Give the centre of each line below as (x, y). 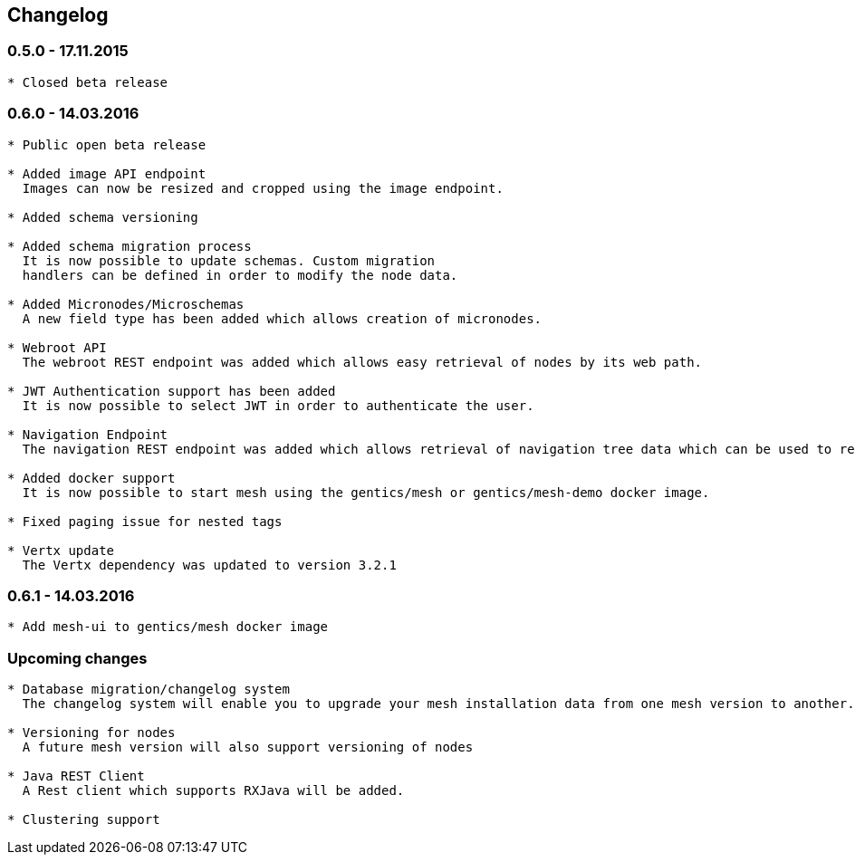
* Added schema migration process (130, 246)
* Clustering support (84, 820)
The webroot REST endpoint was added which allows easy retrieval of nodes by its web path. (362, 362)
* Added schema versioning (103, 217)
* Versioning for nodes (91, 733)
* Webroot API (57, 347)
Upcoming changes (77, 658)
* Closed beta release (88, 82)
